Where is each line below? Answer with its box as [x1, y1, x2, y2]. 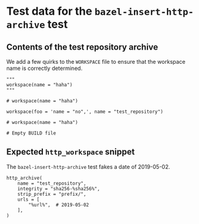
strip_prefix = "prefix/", [17, 191, 87, 197]
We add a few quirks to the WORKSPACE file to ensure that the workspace [6, 58, 186, 65]
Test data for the [6, 4, 93, 18]
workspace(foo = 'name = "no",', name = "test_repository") [6, 109, 164, 115]
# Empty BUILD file [6, 130, 57, 136]
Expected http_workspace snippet [6, 147, 135, 157]
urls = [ [17, 196, 40, 203]
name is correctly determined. [6, 64, 83, 72]
